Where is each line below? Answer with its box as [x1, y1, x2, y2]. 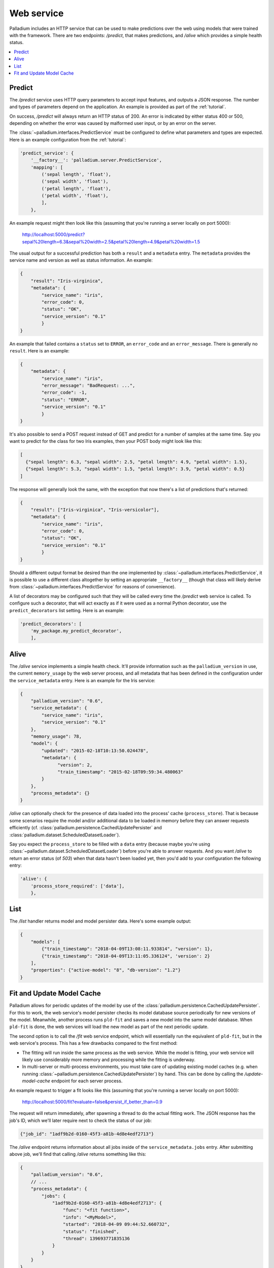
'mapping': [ [30, 164, 63, 170]
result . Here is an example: [9, 347, 70, 354]
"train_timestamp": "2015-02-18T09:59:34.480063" [57, 769, 184, 774]
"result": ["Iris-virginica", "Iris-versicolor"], [30, 507, 159, 512]
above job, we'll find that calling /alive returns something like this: [9, 1151, 147, 1157]
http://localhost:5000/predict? [22, 231, 85, 238]
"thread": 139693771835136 [62, 1236, 130, 1241]
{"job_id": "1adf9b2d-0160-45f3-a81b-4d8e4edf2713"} [20, 1131, 154, 1137]
